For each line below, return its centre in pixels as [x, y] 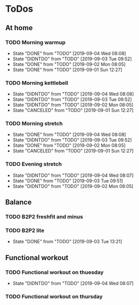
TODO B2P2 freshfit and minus [44, 217]
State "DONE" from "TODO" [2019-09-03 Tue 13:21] [67, 242]
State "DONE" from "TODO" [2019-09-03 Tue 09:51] [68, 181]
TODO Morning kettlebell [37, 83]
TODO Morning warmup [35, 42]
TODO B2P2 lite [25, 230]
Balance [18, 202]
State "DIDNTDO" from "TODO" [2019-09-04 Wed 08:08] [73, 94]
